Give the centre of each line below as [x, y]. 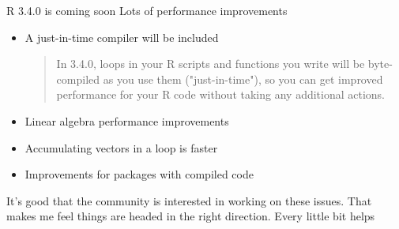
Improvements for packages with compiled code [139, 174]
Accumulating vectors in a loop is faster [121, 147]
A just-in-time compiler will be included [122, 37]
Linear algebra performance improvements [127, 120]
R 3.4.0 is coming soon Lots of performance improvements [147, 10]
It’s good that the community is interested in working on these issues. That [189, 200]
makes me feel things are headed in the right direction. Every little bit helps [191, 216]
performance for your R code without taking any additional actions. [221, 94]
